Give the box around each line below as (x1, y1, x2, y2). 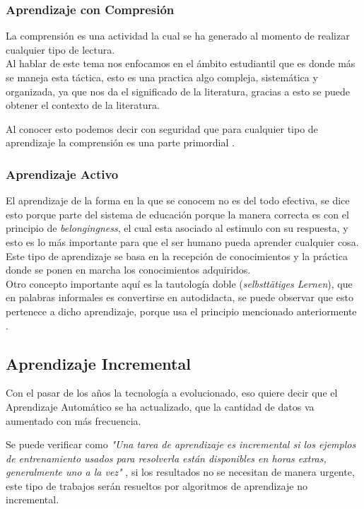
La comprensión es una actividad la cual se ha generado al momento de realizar (6, 28, 350, 43)
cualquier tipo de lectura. (6, 42, 115, 57)
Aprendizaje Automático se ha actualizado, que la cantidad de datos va (6, 399, 315, 414)
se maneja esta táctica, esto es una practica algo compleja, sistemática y (6, 70, 318, 84)
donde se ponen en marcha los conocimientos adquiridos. (6, 262, 251, 277)
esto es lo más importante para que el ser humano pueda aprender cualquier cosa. (6, 234, 359, 249)
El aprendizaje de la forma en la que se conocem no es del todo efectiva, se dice (6, 193, 350, 208)
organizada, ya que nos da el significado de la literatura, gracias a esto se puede (6, 83, 351, 98)
